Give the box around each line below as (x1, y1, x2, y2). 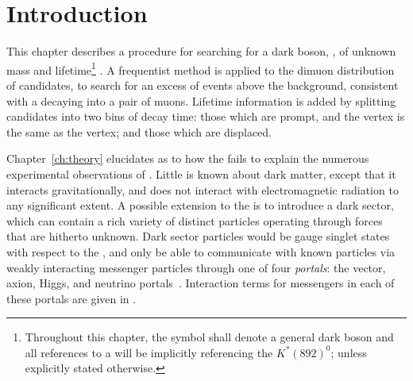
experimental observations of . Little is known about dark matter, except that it (6, 165, 396, 182)
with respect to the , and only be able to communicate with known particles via (6, 243, 396, 260)
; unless (330, 344, 367, 360)
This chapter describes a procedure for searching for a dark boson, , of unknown (6, 43, 396, 60)
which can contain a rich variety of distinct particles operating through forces (6, 212, 383, 229)
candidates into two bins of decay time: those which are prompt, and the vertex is (6, 108, 405, 125)
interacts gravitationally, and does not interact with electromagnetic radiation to (6, 181, 399, 198)
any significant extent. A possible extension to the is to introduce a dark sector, (6, 197, 394, 214)
